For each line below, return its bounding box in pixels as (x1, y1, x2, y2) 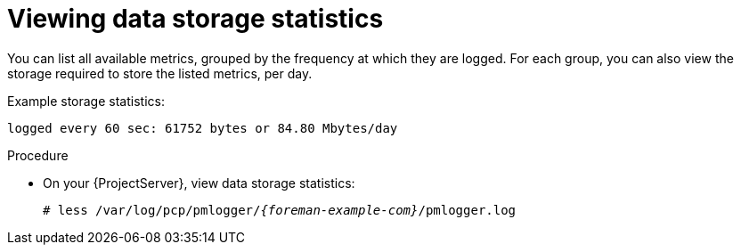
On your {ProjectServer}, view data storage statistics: (43, 175, 355, 191)
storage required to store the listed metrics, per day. (7, 65, 313, 81)
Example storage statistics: (7, 93, 165, 109)
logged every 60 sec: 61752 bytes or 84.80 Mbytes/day (7, 120, 398, 135)
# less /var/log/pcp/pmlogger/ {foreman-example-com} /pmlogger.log (43, 202, 517, 217)
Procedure (7, 147, 69, 163)
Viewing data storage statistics (7, 4, 384, 34)
